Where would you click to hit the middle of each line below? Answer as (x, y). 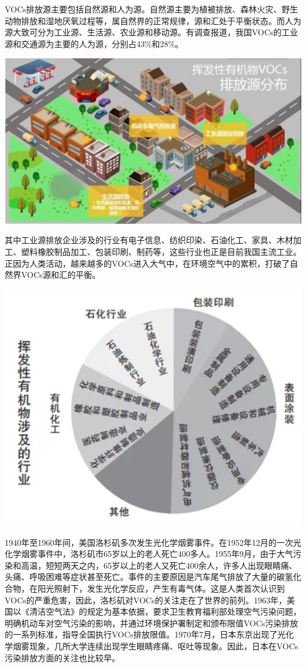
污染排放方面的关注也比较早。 (62, 657)
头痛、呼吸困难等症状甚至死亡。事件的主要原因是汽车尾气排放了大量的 (141, 577)
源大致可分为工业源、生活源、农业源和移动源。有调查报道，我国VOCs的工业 (152, 32)
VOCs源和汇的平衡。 (61, 275)
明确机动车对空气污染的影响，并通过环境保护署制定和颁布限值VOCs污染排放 (152, 623)
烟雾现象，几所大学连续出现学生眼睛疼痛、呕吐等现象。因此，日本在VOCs (155, 646)
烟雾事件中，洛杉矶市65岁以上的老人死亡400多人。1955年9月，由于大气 (157, 554)
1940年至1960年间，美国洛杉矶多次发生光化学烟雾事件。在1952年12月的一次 (149, 542)
